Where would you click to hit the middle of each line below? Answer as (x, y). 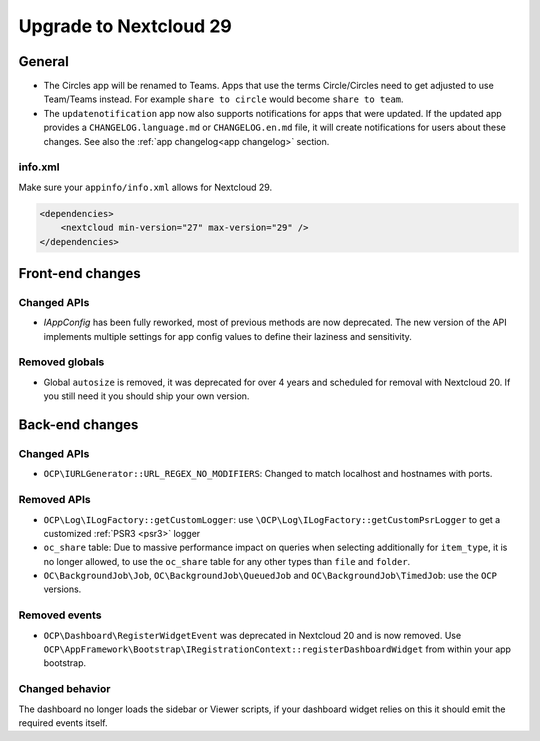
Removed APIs (54, 500)
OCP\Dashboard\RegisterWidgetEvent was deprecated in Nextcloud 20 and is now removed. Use (252, 635)
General (44, 61)
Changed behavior (64, 689)
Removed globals (61, 362)
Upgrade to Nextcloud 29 (125, 26)
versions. (62, 589)
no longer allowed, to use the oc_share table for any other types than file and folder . (227, 561)
